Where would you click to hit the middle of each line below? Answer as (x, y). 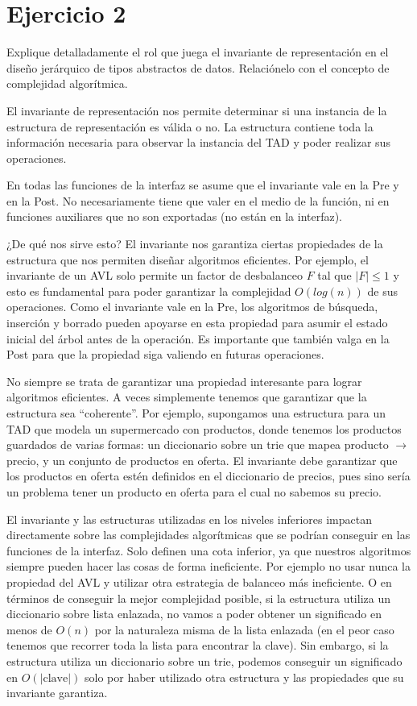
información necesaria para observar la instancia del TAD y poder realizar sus (198, 142)
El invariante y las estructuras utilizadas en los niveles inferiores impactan (189, 519)
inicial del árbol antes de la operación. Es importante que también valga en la (198, 338)
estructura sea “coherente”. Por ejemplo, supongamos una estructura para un (196, 413)
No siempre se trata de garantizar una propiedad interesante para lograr (184, 381)
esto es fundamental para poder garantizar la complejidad (149, 291)
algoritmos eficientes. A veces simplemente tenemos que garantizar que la (187, 397)
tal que (334, 275)
